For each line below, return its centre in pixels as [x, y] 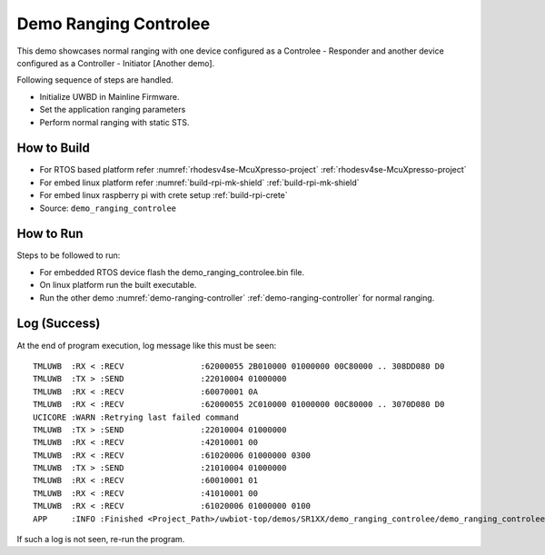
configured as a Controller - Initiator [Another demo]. [116, 63]
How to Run [50, 234]
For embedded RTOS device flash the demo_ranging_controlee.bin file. [172, 272]
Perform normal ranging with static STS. [114, 122]
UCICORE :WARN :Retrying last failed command [136, 417]
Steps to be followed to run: [69, 255]
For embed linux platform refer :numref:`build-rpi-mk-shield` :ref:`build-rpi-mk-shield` [199, 183]
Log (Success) [59, 324]
